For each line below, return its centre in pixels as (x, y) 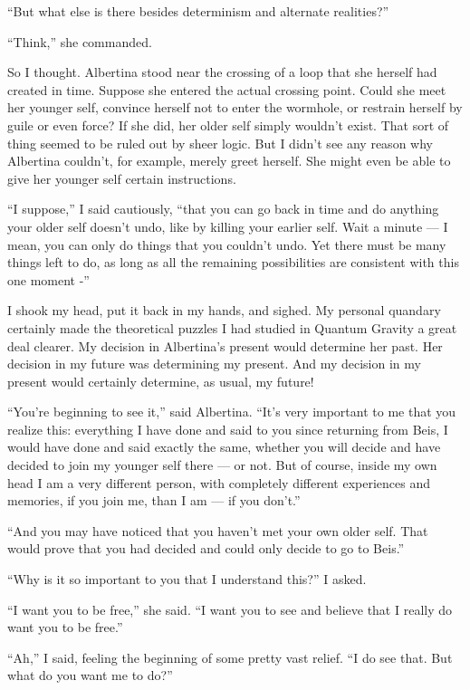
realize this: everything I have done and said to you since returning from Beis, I (228, 429)
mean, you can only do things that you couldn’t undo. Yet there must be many (227, 244)
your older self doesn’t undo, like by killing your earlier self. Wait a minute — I (228, 226)
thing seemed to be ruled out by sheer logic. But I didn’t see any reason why (220, 143)
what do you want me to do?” (90, 675)
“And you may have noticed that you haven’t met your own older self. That (218, 530)
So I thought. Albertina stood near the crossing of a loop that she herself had (222, 72)
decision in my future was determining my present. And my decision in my (214, 364)
